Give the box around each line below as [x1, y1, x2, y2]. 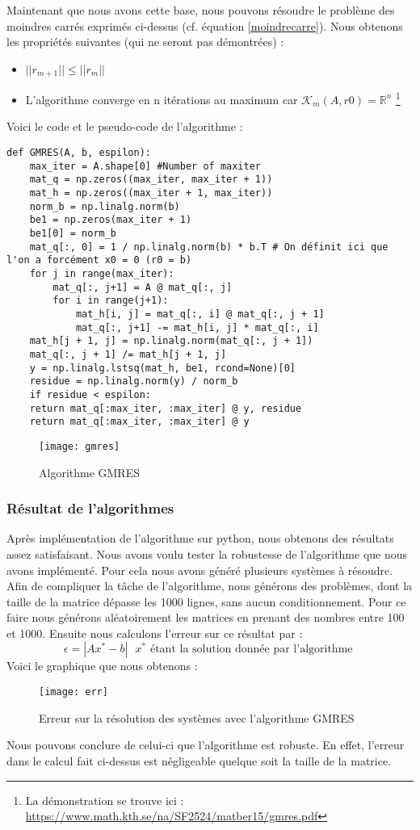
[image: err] [39, 686, 108, 698]
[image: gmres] [39, 440, 120, 452]
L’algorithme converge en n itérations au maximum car [25, 90, 298, 107]
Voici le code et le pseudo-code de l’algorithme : [6, 118, 243, 135]
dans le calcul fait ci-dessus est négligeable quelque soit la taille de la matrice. [6, 752, 392, 769]
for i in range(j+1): [52, 295, 169, 307]
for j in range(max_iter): [29, 267, 174, 279]
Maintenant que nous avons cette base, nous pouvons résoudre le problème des [6, 2, 395, 18]
